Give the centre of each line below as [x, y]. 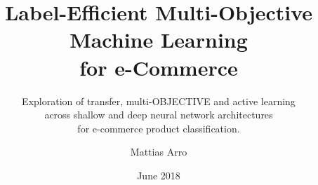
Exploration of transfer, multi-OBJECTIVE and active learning [159, 101]
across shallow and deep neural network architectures [159, 115]
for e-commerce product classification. [159, 128]
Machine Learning [159, 40]
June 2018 [159, 175]
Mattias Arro [159, 152]
